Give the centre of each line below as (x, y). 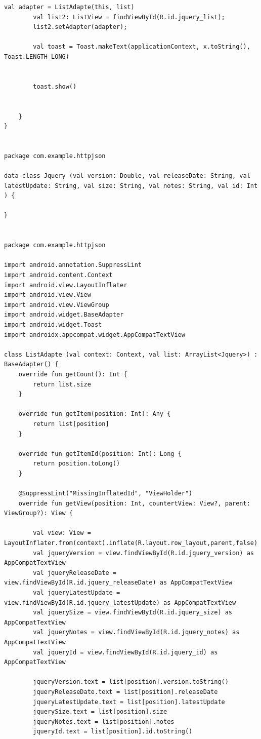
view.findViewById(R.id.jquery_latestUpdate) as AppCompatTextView (120, 602)
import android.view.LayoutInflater (66, 285)
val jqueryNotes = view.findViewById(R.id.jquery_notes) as (136, 632)
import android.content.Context (58, 275)
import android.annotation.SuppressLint (73, 265)
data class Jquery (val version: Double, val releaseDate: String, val (127, 176)
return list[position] (71, 424)
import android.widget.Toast (53, 325)
